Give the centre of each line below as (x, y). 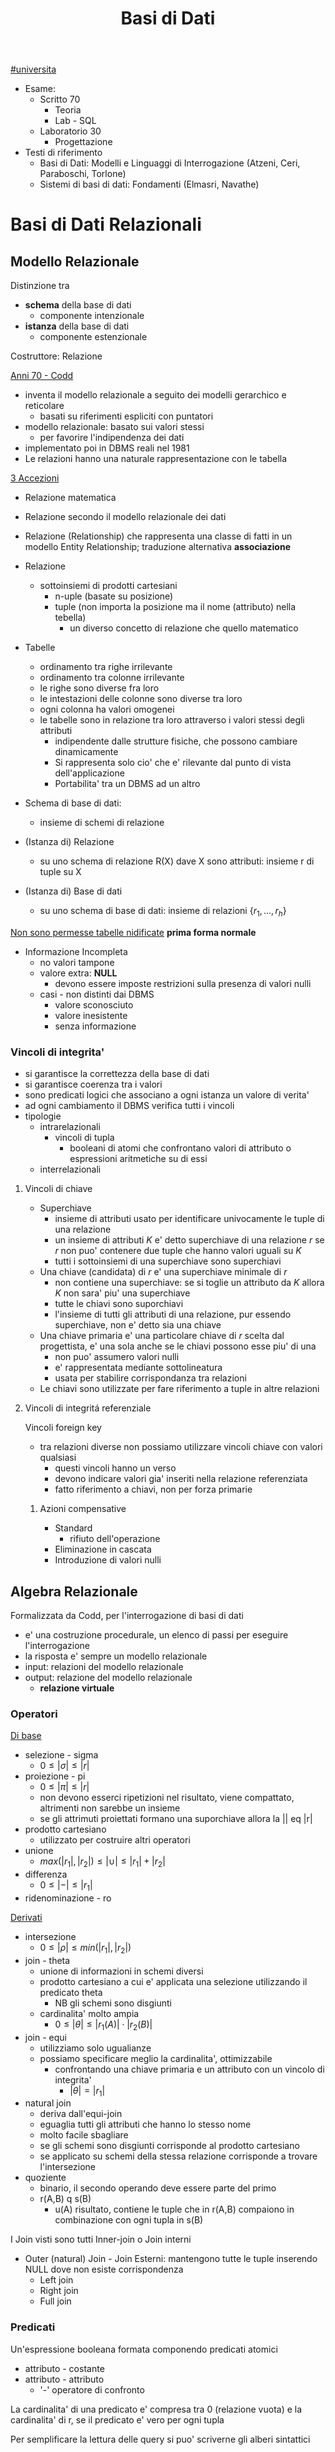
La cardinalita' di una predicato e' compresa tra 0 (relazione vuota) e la (156, 2409)
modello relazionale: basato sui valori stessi (114, 427)
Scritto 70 (60, 99)
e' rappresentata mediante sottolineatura (138, 1368)
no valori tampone (77, 962)
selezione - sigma (61, 1755)
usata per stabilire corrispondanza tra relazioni (150, 1378)
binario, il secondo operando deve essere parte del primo (158, 2188)
